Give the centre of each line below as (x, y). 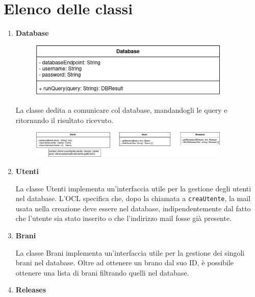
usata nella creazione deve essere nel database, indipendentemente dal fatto (133, 208)
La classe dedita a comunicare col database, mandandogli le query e (121, 110)
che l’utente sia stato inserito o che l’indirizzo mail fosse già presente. (124, 218)
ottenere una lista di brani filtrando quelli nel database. (102, 272)
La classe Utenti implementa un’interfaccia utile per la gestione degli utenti (133, 188)
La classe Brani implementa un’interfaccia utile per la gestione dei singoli (130, 252)
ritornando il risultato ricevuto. (65, 120)
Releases (31, 290)
